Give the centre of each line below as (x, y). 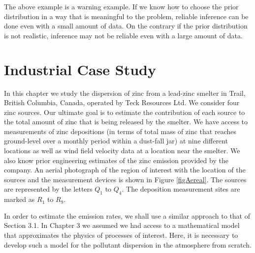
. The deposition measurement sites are (181, 189)
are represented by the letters (48, 189)
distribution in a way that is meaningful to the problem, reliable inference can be (126, 16)
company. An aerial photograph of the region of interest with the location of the (125, 170)
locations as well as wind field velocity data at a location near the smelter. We (122, 151)
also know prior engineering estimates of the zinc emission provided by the (116, 160)
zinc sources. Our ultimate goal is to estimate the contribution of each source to (125, 112)
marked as (19, 199)
